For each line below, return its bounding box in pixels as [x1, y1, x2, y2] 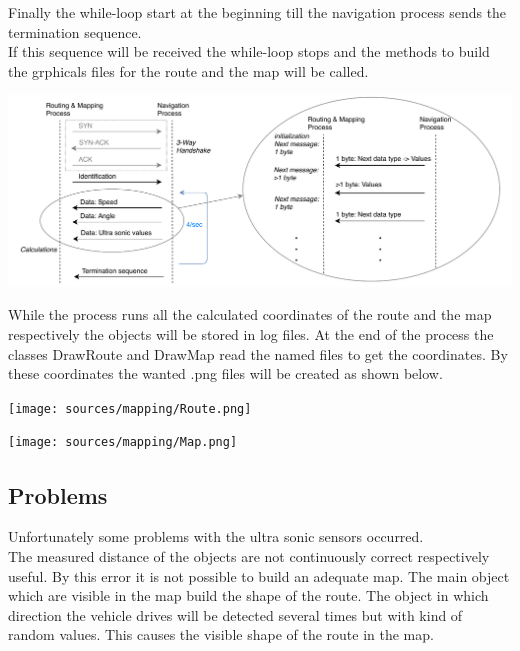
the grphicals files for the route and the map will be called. [8, 60, 369, 81]
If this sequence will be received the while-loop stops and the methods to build [8, 41, 490, 62]
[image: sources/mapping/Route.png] [8, 401, 252, 416]
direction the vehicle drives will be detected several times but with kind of [8, 604, 463, 625]
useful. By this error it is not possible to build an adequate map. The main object [8, 565, 510, 586]
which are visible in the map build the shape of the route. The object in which [8, 585, 489, 606]
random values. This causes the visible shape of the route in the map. [8, 624, 434, 645]
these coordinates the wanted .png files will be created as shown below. [8, 363, 443, 384]
